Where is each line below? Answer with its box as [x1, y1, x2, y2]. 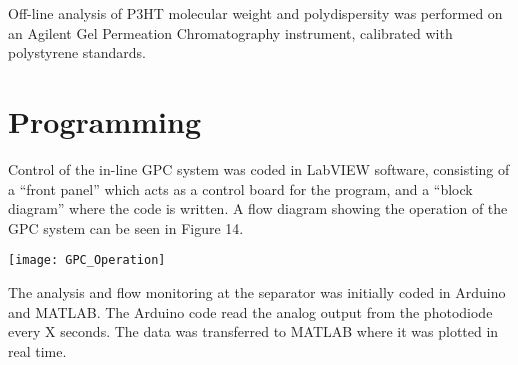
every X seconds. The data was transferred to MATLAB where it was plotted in [8, 321, 499, 342]
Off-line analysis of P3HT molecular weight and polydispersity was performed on [8, 3, 503, 23]
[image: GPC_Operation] [8, 253, 166, 268]
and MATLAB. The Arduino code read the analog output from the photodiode [8, 301, 493, 322]
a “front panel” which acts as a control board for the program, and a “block [8, 178, 473, 199]
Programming [8, 100, 201, 141]
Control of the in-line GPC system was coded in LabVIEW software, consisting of [8, 158, 510, 179]
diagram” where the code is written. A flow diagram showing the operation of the [8, 198, 508, 219]
